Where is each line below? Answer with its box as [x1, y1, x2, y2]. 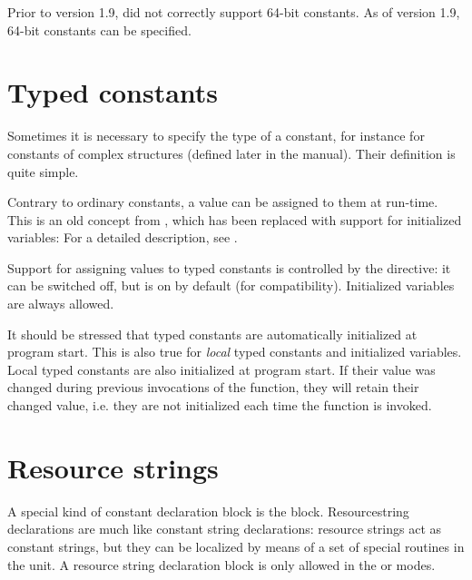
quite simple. [7, 162, 79, 181]
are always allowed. [7, 294, 114, 313]
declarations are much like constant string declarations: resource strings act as [7, 519, 442, 538]
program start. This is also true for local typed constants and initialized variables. [7, 342, 462, 361]
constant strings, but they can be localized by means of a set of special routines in [7, 536, 465, 555]
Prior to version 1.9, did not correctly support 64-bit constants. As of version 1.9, [7, 3, 460, 21]
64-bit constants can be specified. [7, 20, 192, 39]
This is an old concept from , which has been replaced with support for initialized [7, 210, 462, 229]
